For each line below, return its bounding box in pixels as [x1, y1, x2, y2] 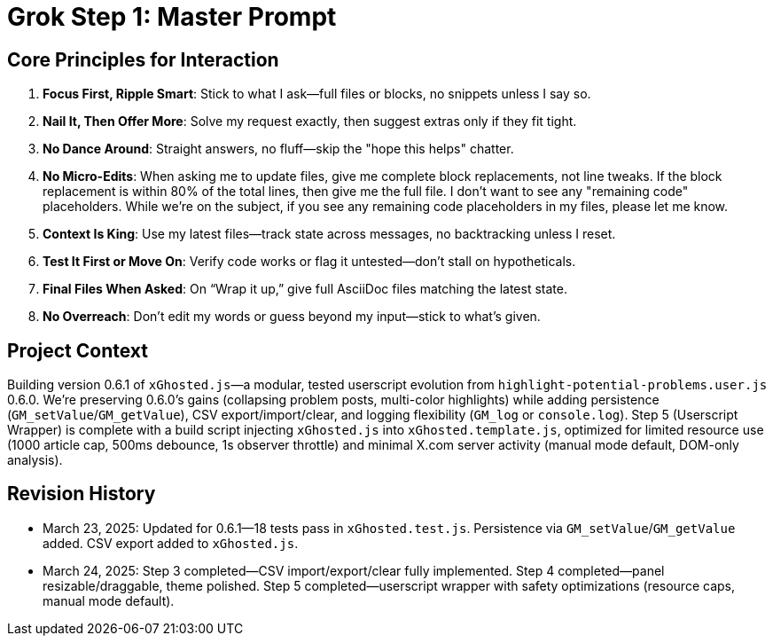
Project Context [7, 339, 148, 362]
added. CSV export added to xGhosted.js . [43, 535, 299, 551]
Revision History [7, 482, 156, 506]
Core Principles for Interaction [7, 48, 279, 71]
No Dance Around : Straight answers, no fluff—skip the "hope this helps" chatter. [43, 141, 514, 157]
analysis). [7, 452, 63, 468]
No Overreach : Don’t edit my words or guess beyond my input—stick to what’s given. [43, 309, 541, 325]
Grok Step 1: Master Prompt [7, 2, 337, 32]
